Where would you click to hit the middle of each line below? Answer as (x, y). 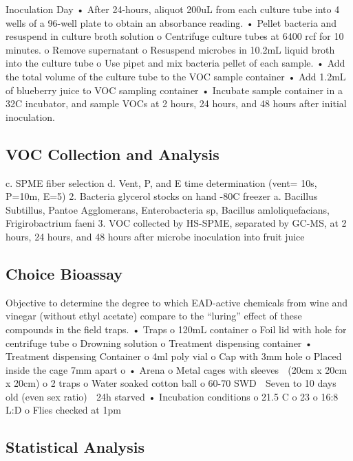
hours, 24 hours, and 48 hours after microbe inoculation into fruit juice (155, 236)
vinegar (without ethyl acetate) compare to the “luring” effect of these (154, 316)
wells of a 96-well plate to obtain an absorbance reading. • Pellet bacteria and (171, 22)
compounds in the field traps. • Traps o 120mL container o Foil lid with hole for (176, 329)
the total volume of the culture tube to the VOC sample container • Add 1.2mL (176, 76)
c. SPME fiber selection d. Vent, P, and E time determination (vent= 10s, (161, 182)
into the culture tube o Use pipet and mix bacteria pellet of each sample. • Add (175, 63)
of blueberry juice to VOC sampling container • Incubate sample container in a (174, 90)
